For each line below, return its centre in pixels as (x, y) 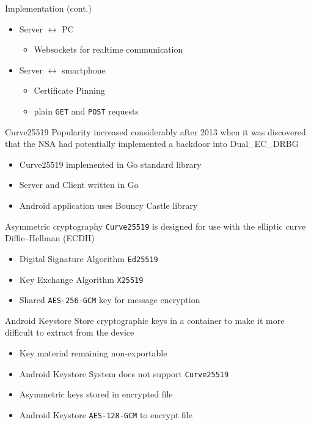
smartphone (84, 70)
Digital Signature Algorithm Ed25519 (89, 258)
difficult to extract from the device (70, 332)
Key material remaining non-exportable (93, 353)
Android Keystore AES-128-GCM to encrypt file (106, 414)
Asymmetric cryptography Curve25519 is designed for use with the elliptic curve (155, 226)
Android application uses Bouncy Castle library (108, 205)
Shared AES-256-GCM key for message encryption (110, 300)
